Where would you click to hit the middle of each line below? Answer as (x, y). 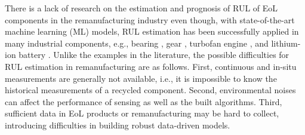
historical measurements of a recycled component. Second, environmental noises (150, 90)
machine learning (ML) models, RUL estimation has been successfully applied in (152, 31)
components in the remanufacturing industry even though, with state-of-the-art (150, 19)
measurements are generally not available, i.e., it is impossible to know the (141, 78)
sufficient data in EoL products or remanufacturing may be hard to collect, (142, 113)
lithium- (286, 43)
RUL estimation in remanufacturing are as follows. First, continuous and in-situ (151, 66)
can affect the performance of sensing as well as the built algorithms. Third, (144, 101)
